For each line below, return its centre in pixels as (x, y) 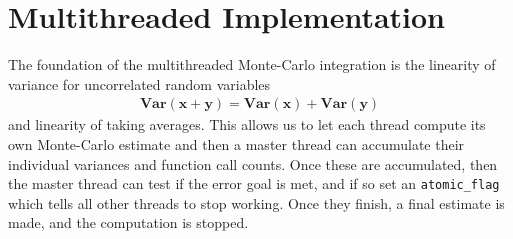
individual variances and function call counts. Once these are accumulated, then (253, 163)
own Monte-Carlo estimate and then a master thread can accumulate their (236, 143)
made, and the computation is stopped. (128, 222)
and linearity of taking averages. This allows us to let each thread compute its (247, 124)
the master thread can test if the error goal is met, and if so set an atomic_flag (254, 183)
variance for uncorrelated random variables (139, 83)
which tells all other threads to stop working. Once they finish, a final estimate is (256, 202)
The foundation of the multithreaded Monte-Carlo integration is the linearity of (252, 64)
